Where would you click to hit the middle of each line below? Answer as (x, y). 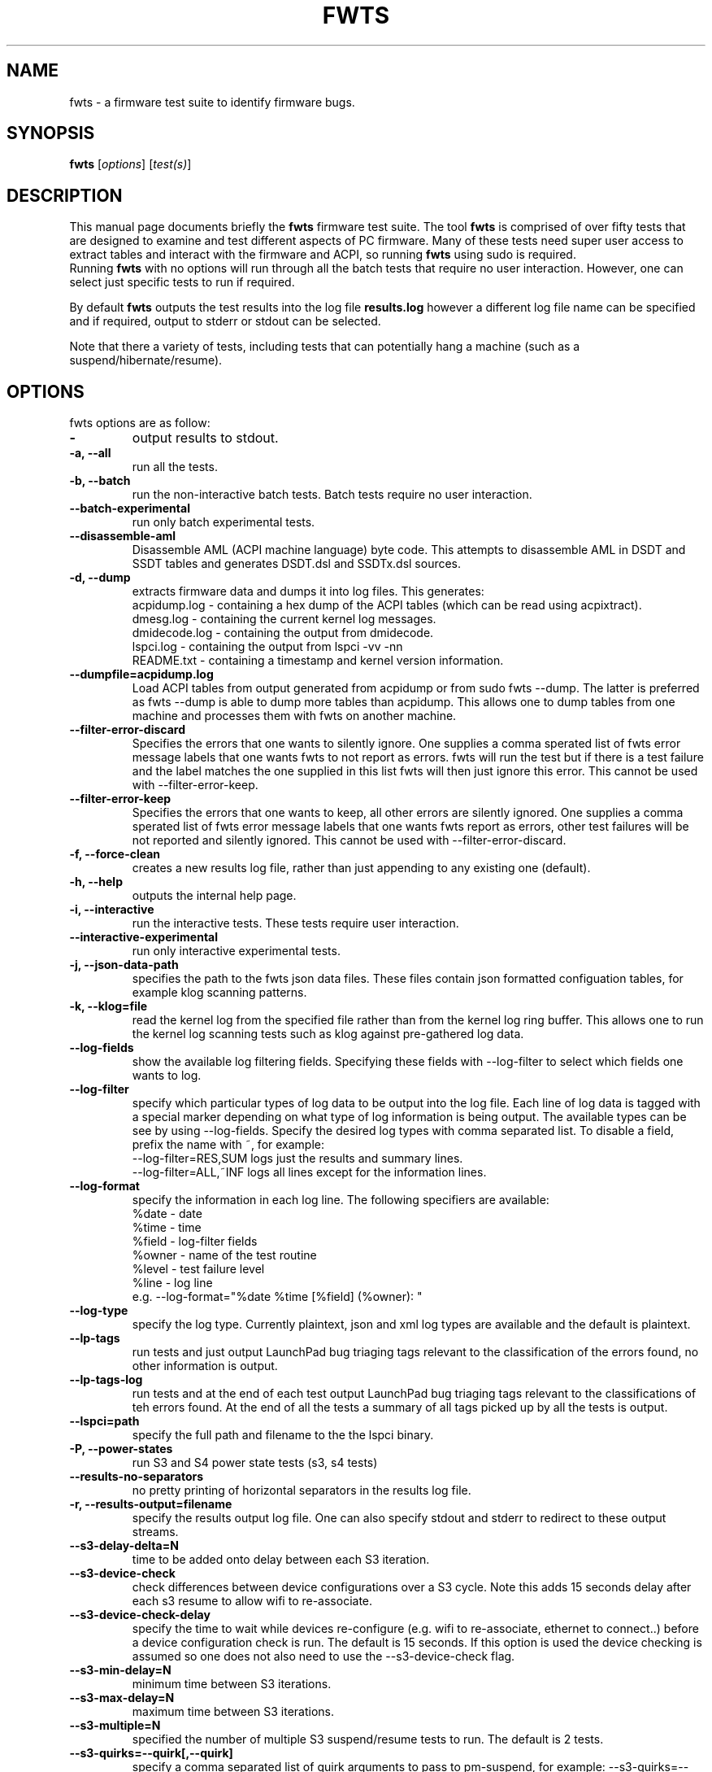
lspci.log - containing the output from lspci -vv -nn (267, 647)
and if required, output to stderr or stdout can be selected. (225, 321)
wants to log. (167, 1076)
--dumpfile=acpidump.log (141, 674)
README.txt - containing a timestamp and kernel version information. (318, 661)
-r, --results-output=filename (151, 1504)
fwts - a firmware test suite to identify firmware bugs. (212, 102)
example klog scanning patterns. (219, 993)
